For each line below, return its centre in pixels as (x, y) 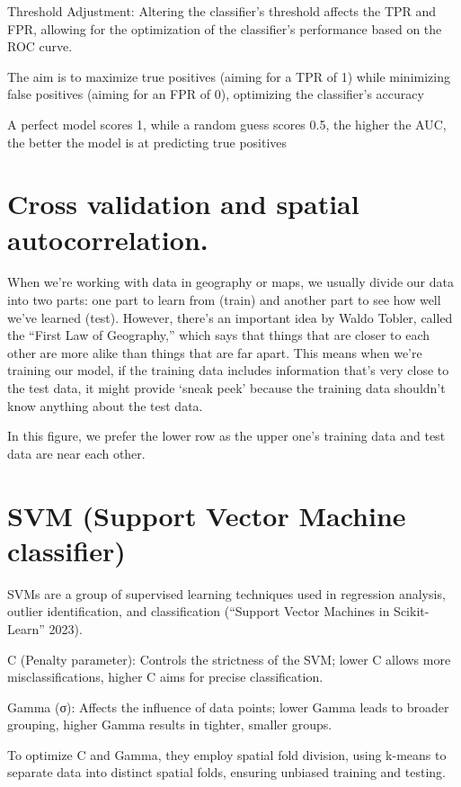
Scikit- (412, 611)
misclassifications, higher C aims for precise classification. (165, 677)
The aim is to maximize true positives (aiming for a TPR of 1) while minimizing (229, 76)
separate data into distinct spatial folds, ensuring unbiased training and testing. (226, 772)
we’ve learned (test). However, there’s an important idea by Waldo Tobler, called (230, 317)
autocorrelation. (108, 239)
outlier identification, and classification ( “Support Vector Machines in (199, 611)
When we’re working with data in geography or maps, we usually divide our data (230, 282)
